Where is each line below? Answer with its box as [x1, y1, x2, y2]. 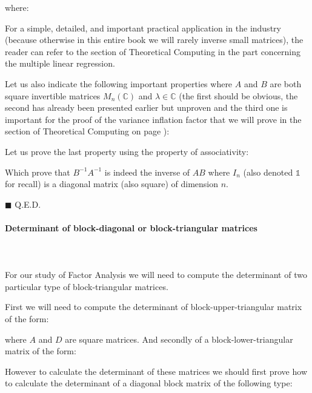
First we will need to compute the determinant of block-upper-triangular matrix [5, 300, 302, 313]
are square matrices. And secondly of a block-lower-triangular [65, 332, 293, 345]
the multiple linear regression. [5, 57, 115, 70]
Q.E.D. [15, 197, 41, 210]
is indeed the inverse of [104, 165, 190, 178]
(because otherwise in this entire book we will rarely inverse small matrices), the [5, 33, 304, 46]
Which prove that [5, 165, 70, 178]
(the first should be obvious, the [179, 89, 298, 102]
